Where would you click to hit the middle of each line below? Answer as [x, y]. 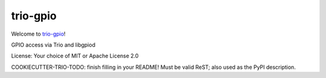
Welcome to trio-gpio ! [38, 34]
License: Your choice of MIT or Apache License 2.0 [75, 56]
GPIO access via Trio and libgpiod [53, 45]
